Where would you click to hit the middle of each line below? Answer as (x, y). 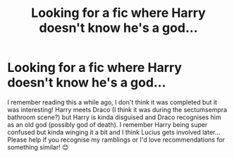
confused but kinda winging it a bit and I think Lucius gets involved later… (114, 132)
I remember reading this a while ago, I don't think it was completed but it (112, 102)
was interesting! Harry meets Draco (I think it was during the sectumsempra (117, 109)
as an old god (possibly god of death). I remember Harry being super (107, 124)
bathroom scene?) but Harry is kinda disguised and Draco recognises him (115, 117)
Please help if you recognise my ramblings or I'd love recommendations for (116, 140)
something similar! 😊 (38, 147)
